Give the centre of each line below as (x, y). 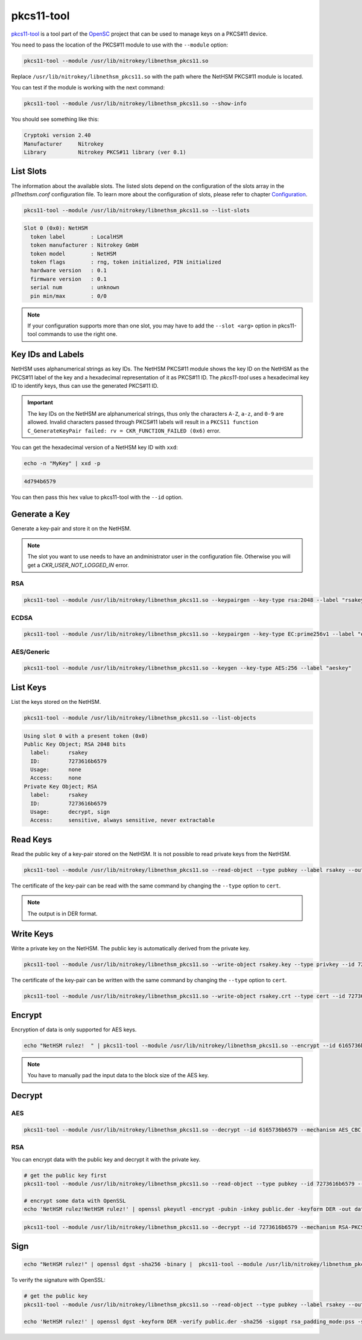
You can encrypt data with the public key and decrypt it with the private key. (106, 1159)
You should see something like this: (55, 119)
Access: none (56, 778)
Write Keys (32, 934)
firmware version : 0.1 (68, 279)
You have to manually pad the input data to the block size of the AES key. (118, 1075)
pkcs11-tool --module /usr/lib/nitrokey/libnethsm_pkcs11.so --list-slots (137, 210)
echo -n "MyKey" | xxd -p (62, 463)
